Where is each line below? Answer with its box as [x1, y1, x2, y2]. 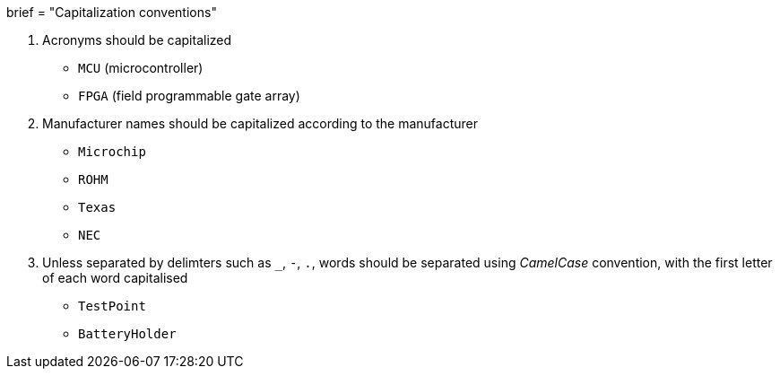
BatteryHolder [78, 327, 177, 341]
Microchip [78, 144, 146, 159]
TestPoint [78, 299, 146, 313]
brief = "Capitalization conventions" [6, 4, 217, 20]
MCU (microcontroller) [78, 60, 204, 75]
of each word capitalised [42, 270, 188, 285]
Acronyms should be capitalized [42, 32, 232, 48]
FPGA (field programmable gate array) [78, 88, 300, 103]
